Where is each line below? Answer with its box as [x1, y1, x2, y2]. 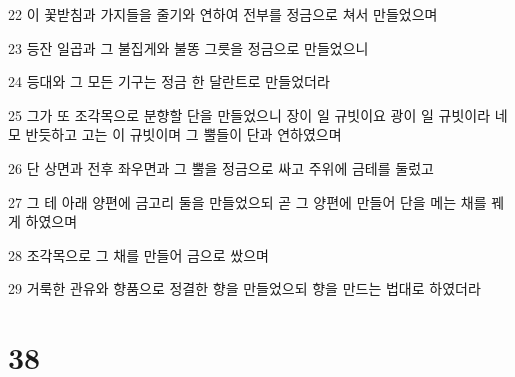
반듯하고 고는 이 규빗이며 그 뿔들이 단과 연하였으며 [25, 124, 342, 145]
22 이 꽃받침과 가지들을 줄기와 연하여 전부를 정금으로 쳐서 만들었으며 [8, 4, 438, 24]
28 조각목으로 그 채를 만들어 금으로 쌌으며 [8, 244, 269, 265]
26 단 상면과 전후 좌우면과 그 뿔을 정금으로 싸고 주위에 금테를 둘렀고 [8, 157, 434, 178]
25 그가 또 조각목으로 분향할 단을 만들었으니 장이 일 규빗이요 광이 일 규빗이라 [8, 104, 491, 125]
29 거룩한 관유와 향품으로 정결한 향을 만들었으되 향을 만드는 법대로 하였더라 [8, 278, 481, 299]
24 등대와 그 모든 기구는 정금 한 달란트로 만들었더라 [8, 71, 330, 92]
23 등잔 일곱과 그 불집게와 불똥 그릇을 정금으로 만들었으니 [8, 37, 369, 58]
